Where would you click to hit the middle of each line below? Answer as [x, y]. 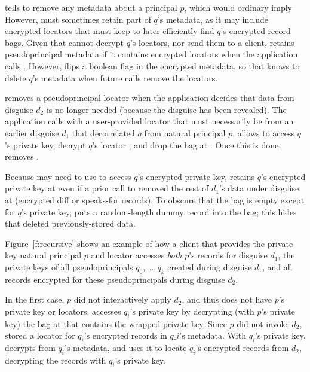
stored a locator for [40, 335]
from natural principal [185, 132]
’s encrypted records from [242, 348]
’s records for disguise [228, 255]
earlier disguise [32, 132]
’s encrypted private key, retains [196, 176]
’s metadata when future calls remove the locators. [125, 77]
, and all [277, 266]
